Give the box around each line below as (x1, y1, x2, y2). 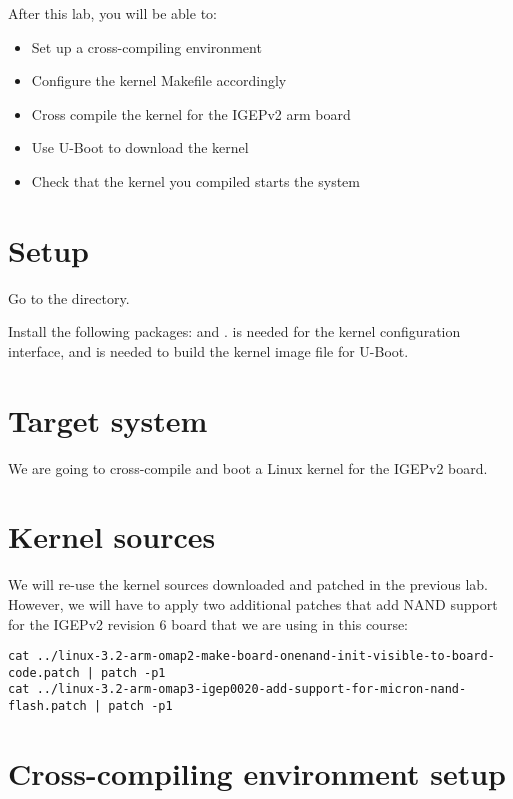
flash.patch (8, 699, 87, 714)
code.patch (8, 665, 80, 680)
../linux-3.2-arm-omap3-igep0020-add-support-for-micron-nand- (36, 682, 467, 697)
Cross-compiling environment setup (8, 752, 506, 793)
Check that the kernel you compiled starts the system (31, 170, 360, 191)
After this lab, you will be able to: (8, 3, 217, 23)
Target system (8, 399, 208, 440)
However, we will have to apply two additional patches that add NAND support (8, 593, 498, 614)
